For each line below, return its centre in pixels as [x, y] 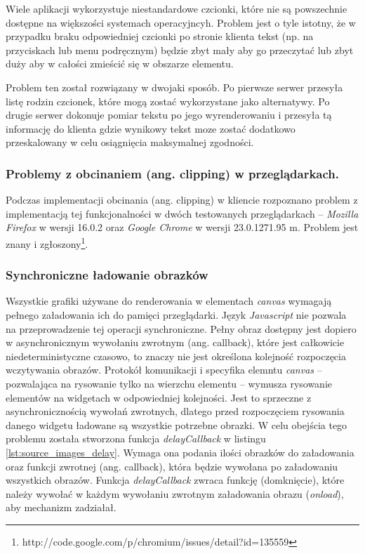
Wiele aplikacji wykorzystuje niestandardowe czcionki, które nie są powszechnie [177, 8]
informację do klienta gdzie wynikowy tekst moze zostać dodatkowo [151, 128]
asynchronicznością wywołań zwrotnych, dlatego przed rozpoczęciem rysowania [175, 411]
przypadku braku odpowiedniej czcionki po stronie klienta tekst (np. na [160, 36]
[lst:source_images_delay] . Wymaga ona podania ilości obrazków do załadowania [180, 452]
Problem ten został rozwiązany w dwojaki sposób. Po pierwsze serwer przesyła [174, 87]
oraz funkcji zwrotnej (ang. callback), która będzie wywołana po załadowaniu [172, 466]
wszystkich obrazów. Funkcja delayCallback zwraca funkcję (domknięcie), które [175, 480]
